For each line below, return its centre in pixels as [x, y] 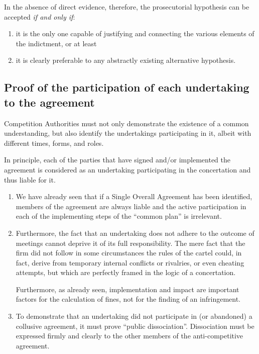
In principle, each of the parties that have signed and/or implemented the [117, 160]
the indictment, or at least [56, 43]
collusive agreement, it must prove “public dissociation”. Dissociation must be [135, 326]
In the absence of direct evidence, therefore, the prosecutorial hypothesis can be [127, 7]
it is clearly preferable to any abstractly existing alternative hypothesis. [126, 60]
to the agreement [49, 102]
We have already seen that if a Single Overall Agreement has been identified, [134, 196]
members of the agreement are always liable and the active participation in [131, 206]
